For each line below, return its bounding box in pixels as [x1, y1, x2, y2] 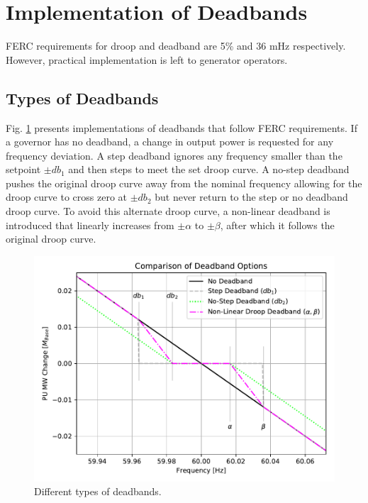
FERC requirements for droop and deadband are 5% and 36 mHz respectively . [6, 38, 346, 53]
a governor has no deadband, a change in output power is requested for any [6, 134, 334, 149]
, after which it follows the [220, 217, 335, 232]
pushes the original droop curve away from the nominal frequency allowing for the [6, 175, 362, 190]
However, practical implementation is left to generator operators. [6, 52, 288, 67]
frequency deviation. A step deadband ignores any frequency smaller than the [6, 148, 342, 162]
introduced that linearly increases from [6, 217, 174, 232]
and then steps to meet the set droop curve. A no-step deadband [68, 162, 350, 177]
